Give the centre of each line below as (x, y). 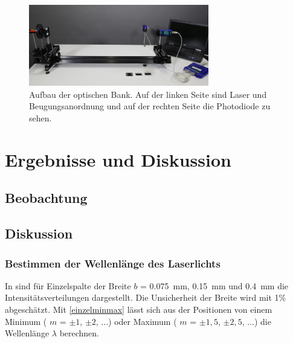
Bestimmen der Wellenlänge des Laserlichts (113, 263)
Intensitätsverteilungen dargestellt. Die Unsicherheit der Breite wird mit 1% (146, 297)
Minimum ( (26, 321)
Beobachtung (46, 198)
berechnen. (79, 333)
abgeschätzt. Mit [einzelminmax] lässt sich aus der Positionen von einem (139, 309)
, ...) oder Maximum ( (136, 321)
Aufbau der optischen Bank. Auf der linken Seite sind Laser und (148, 94)
